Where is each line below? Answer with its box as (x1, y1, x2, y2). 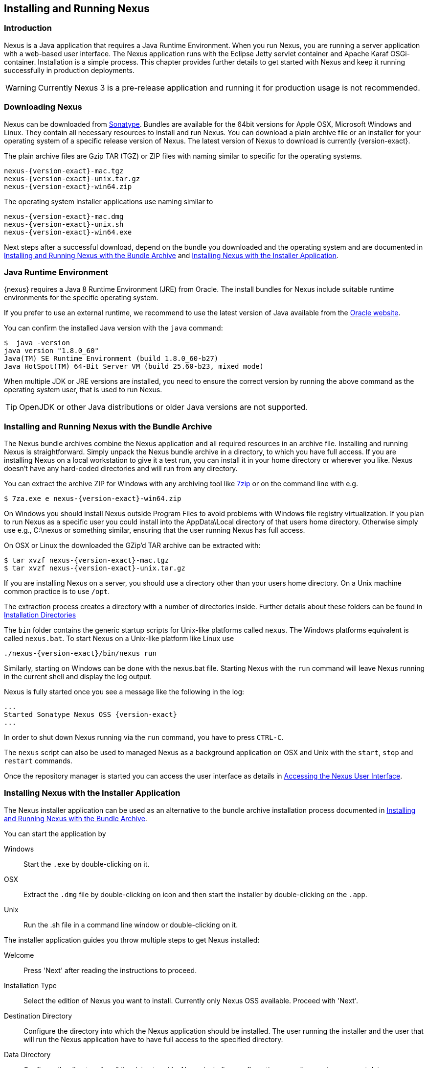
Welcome (4, 950, 34, 959)
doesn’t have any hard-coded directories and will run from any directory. (4, 464, 238, 473)
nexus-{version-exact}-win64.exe (4, 228, 132, 236)
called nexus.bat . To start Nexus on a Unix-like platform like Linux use (4, 634, 234, 643)
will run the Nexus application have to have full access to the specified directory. (23, 1035, 283, 1044)
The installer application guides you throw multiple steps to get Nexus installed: (4, 935, 260, 944)
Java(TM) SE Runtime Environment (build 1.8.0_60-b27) (4, 355, 219, 363)
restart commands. (4, 757, 73, 765)
